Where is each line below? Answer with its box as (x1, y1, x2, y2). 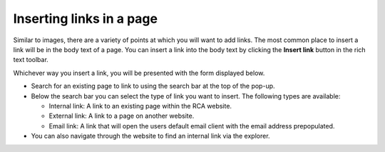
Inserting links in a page (13, 11, 158, 26)
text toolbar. (13, 56, 49, 64)
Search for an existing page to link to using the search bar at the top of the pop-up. (31, 82, 275, 91)
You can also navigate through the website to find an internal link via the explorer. (31, 132, 270, 141)
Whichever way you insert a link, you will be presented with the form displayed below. (13, 69, 265, 77)
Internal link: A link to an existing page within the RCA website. (48, 101, 232, 110)
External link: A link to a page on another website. (48, 111, 195, 121)
